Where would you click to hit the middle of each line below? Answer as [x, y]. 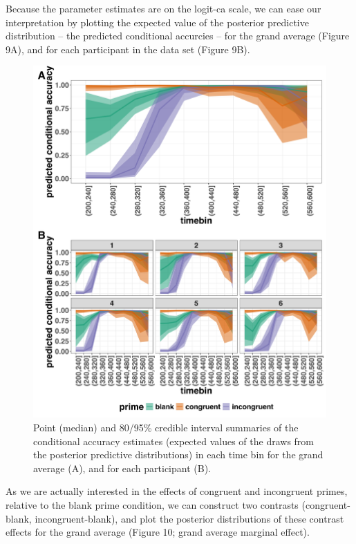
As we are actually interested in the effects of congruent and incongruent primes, [177, 491]
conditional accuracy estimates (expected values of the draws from [174, 441]
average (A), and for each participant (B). [122, 468]
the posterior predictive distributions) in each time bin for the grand [178, 454]
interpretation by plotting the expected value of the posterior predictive [157, 22]
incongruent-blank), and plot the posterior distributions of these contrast [189, 518]
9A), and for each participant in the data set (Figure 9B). [128, 49]
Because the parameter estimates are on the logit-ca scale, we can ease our [163, 8]
